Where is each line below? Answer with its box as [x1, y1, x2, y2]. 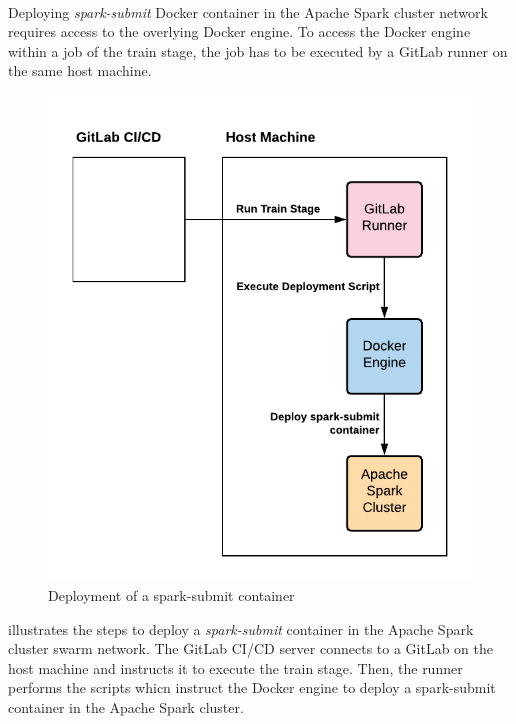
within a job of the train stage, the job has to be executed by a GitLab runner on [8, 40, 508, 61]
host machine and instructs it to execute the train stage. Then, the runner [8, 657, 463, 678]
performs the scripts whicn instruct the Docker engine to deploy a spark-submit [8, 677, 496, 698]
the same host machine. [8, 60, 152, 81]
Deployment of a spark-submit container [48, 585, 295, 606]
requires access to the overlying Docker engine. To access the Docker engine [8, 21, 471, 42]
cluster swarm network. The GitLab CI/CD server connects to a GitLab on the [8, 638, 494, 659]
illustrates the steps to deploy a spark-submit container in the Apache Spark [8, 618, 474, 639]
